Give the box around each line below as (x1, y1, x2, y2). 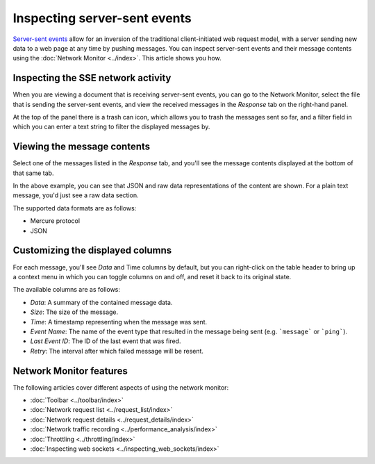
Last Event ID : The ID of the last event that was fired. (30, 337, 181, 345)
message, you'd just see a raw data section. (12, 191, 139, 199)
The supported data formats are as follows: (12, 204, 137, 212)
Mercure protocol (30, 217, 80, 225)
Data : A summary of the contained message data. (30, 298, 173, 306)
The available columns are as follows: (12, 285, 121, 294)
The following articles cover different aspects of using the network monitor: (12, 383, 229, 392)
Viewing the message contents (12, 141, 151, 153)
